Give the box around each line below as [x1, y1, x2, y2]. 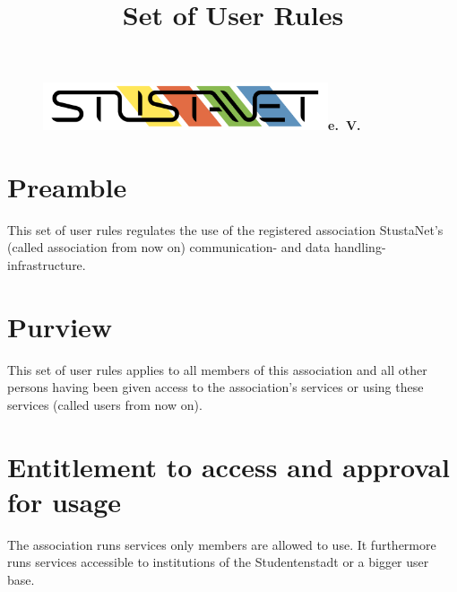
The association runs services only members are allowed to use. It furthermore [7, 535, 436, 553]
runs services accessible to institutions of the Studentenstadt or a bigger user [7, 553, 429, 571]
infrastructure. [7, 256, 86, 274]
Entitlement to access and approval [7, 448, 451, 484]
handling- [333, 238, 386, 257]
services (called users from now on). [7, 395, 203, 414]
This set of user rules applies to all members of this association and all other [7, 360, 427, 379]
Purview [7, 308, 113, 344]
